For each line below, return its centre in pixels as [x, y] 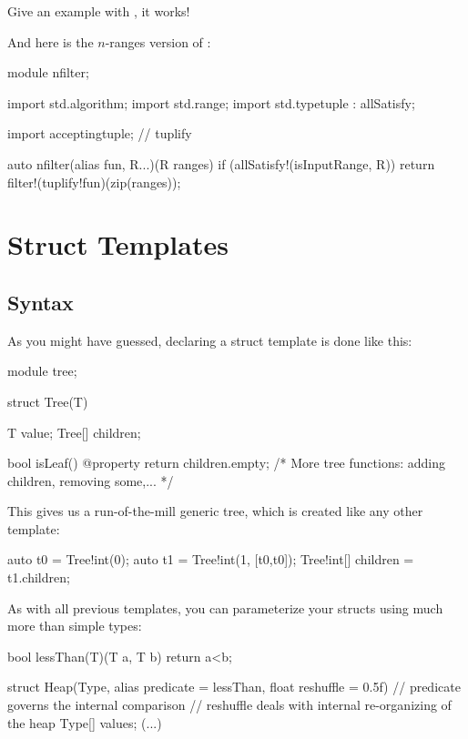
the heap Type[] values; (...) [85, 722]
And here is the [51, 41]
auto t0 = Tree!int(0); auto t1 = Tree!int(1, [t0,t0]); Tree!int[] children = [211, 559]
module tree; [42, 371]
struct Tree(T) [48, 401]
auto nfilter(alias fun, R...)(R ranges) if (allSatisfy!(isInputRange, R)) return [221, 163]
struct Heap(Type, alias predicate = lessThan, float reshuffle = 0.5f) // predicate [234, 687]
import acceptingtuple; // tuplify [100, 133]
